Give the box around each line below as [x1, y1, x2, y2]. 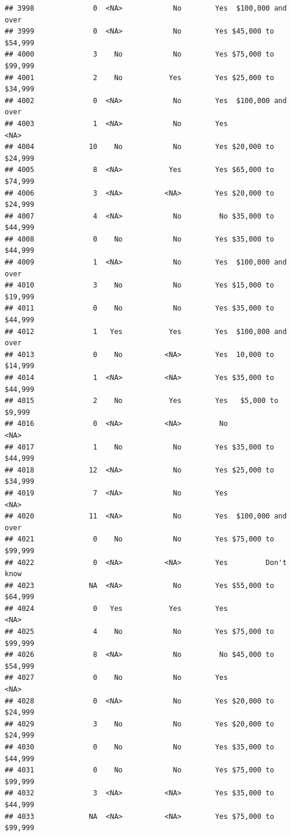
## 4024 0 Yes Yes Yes [5, 604, 228, 613]
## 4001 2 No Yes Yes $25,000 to [5, 73, 275, 82]
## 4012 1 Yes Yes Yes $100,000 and [5, 327, 287, 336]
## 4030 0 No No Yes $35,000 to [5, 743, 275, 751]
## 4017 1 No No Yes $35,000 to [5, 442, 275, 451]
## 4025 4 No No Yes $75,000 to [5, 627, 275, 636]
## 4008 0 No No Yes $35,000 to [5, 234, 275, 243]
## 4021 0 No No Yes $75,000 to [5, 535, 275, 544]
